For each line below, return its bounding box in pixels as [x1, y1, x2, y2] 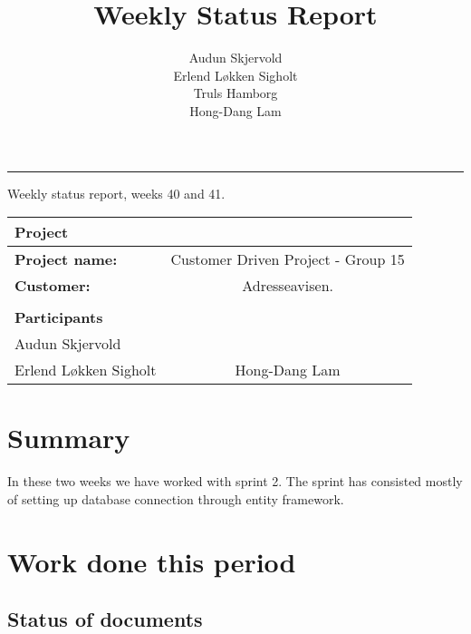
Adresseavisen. [242, 275, 333, 297]
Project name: [14, 249, 118, 270]
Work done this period [7, 542, 296, 580]
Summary [7, 419, 130, 456]
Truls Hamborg [193, 83, 278, 102]
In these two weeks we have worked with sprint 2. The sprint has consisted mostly [7, 472, 463, 491]
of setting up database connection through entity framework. [7, 489, 344, 508]
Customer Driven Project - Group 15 [170, 249, 405, 270]
